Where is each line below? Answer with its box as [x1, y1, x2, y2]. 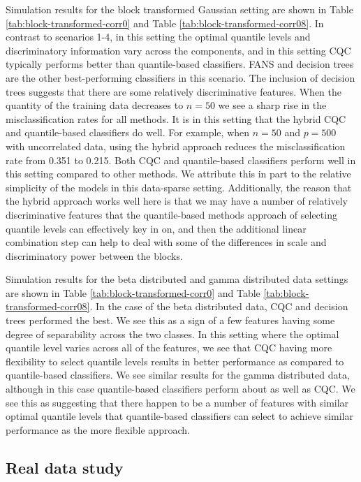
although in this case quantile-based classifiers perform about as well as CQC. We [6, 381, 355, 396]
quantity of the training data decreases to [6, 98, 184, 112]
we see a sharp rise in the [218, 98, 327, 112]
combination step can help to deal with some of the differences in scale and [6, 235, 327, 249]
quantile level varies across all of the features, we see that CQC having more [6, 340, 332, 355]
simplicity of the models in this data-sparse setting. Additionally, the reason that [6, 180, 352, 194]
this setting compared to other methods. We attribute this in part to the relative [6, 166, 351, 181]
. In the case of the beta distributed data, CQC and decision [89, 299, 348, 314]
